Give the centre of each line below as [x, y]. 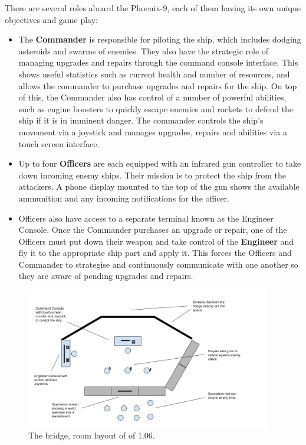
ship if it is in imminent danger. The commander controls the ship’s [141, 120]
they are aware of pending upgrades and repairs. [106, 276]
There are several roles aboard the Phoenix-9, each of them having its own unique [153, 8]
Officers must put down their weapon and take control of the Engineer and [156, 241]
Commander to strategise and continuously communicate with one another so [158, 264]
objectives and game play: [51, 19]
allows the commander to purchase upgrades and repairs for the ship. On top [158, 85]
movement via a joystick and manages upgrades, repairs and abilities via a [153, 131]
